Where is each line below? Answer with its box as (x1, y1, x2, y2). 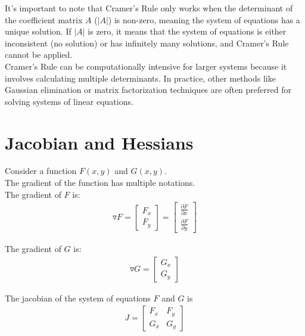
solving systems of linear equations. (5, 95, 133, 107)
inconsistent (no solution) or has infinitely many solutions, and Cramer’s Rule (5, 36, 289, 49)
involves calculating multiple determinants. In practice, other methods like (5, 71, 276, 84)
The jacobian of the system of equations (5, 291, 151, 304)
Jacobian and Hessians (5, 130, 194, 154)
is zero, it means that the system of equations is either (88, 25, 287, 38)
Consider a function (5, 164, 77, 177)
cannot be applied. (5, 48, 73, 61)
